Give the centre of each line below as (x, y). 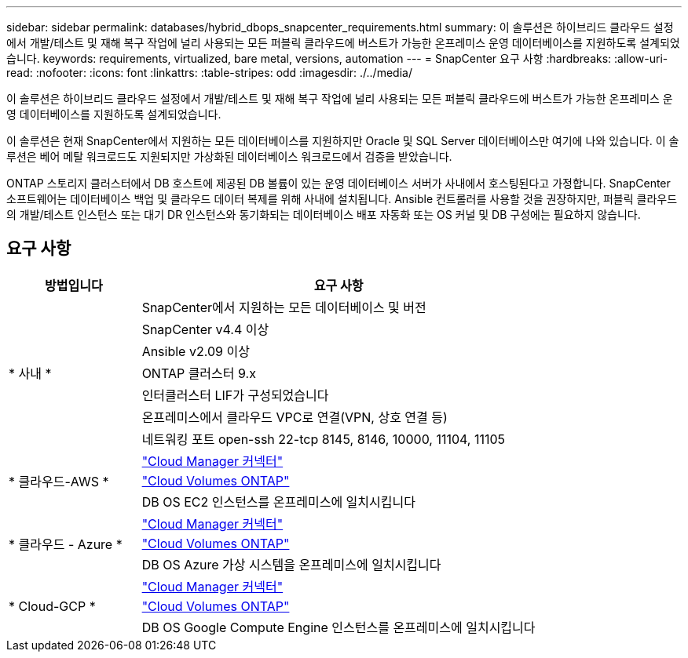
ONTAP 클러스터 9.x (199, 373)
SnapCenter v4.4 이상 (205, 329)
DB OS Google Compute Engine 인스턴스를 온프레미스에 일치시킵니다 (339, 627)
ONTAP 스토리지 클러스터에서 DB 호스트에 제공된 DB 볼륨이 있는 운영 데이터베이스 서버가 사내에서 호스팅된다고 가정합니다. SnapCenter (339, 183)
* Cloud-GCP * (52, 606)
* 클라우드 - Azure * (66, 544)
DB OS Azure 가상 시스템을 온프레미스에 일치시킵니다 (291, 564)
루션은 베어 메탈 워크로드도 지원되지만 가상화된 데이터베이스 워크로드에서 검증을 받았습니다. (229, 156)
